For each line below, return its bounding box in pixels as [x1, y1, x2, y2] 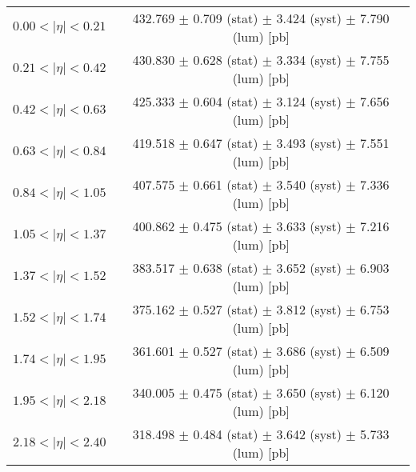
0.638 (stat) [193, 258, 258, 277]
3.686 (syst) [276, 342, 342, 360]
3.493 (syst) [276, 134, 342, 152]
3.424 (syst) [276, 9, 342, 27]
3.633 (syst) [276, 217, 342, 235]
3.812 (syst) [276, 300, 342, 318]
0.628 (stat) [193, 50, 258, 69]
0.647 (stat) [193, 134, 258, 152]
